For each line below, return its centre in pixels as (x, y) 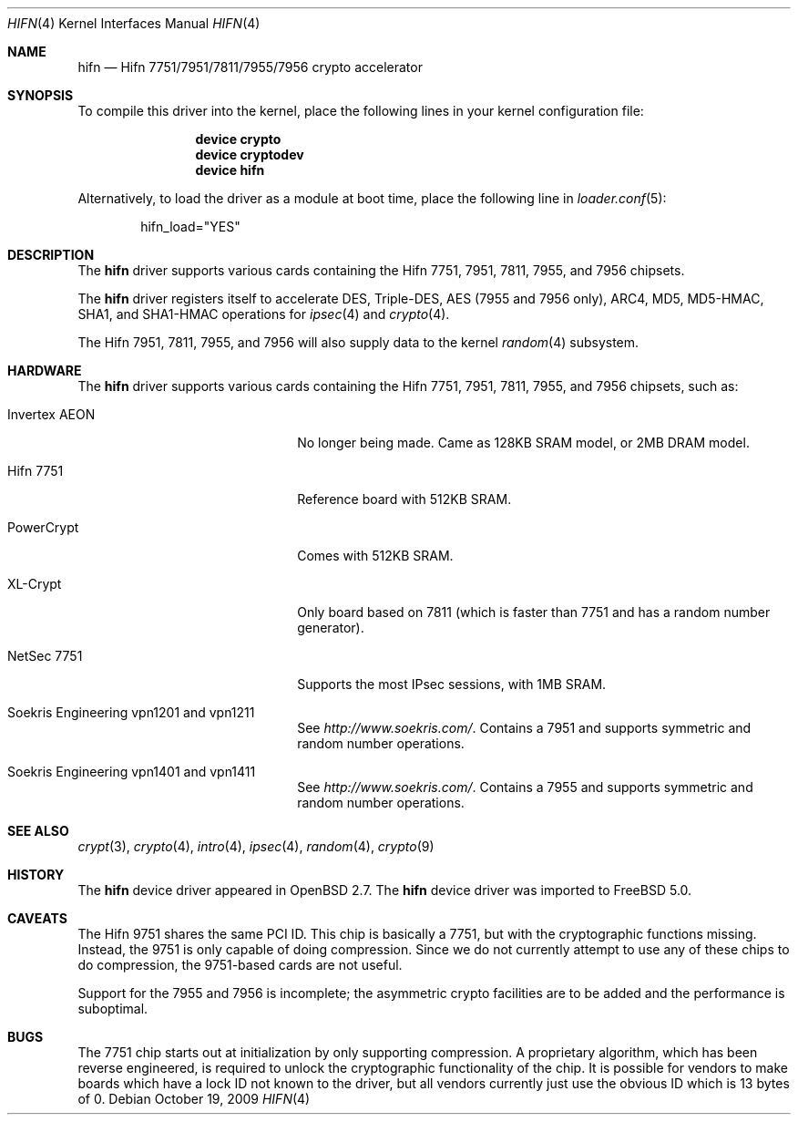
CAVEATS (37, 918)
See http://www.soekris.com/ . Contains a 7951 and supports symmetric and (524, 728)
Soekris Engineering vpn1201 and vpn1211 (131, 712)
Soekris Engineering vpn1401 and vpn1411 (132, 772)
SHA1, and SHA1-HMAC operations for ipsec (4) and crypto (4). (264, 314)
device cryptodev (250, 154)
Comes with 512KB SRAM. (375, 556)
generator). (331, 628)
